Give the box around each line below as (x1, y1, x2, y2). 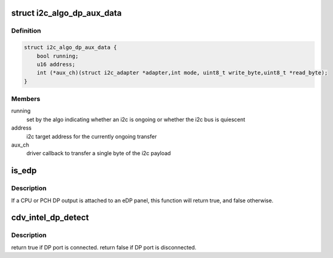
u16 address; (36, 61, 76, 68)
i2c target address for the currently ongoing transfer (26, 133, 157, 140)
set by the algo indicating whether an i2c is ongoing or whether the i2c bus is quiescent (26, 116, 246, 123)
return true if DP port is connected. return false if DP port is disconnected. (11, 243, 197, 251)
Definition (11, 27, 41, 35)
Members (11, 94, 41, 103)
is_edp (11, 165, 37, 176)
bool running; (36, 52, 79, 59)
